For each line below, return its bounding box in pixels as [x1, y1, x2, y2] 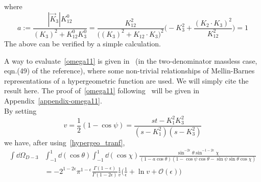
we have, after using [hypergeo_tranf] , [4, 137, 125, 147]
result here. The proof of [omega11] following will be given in [4, 85, 200, 96]
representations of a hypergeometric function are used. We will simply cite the [4, 75, 249, 86]
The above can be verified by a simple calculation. [4, 38, 161, 48]
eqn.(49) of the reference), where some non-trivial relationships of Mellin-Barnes [4, 65, 255, 76]
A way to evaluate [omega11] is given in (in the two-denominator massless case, [4, 55, 257, 66]
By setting [4, 105, 37, 116]
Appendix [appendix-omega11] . [4, 95, 102, 106]
